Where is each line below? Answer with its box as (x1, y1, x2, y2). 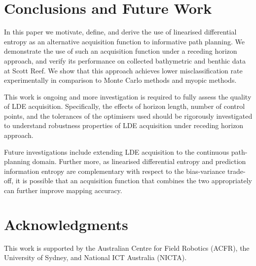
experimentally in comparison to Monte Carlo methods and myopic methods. (4, 75, 237, 85)
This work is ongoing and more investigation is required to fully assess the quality (4, 91, 252, 101)
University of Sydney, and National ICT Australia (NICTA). (4, 252, 187, 263)
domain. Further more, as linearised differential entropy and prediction (32, 156, 246, 166)
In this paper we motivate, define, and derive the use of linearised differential (4, 27, 237, 37)
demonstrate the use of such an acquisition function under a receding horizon (4, 46, 237, 56)
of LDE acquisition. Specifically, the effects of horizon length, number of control (4, 101, 245, 111)
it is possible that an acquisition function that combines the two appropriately (15, 175, 252, 186)
